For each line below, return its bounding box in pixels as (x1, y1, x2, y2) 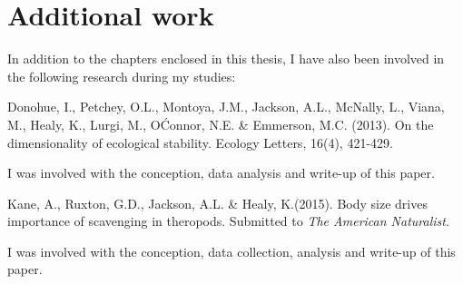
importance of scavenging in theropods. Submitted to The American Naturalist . (7, 211, 449, 230)
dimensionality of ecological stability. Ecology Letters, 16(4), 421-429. (7, 132, 393, 152)
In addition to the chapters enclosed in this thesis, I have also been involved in (7, 49, 445, 68)
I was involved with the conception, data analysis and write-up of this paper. (7, 163, 435, 182)
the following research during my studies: (7, 66, 236, 85)
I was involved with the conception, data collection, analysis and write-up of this (7, 241, 456, 260)
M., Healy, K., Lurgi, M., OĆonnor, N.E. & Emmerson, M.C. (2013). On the (7, 114, 434, 133)
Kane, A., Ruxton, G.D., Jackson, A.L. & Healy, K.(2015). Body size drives (7, 193, 428, 212)
